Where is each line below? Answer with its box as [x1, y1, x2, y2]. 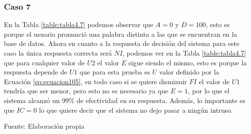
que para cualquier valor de [4, 57, 85, 67]
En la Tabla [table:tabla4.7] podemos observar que [4, 19, 154, 30]
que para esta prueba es [79, 67, 150, 77]
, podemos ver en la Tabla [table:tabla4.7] [122, 48, 246, 58]
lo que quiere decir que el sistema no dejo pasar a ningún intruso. [39, 104, 233, 115]
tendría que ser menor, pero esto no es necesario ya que [4, 86, 169, 96]
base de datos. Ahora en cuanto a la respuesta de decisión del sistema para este [4, 38, 239, 48]
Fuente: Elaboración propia [4, 121, 85, 131]
